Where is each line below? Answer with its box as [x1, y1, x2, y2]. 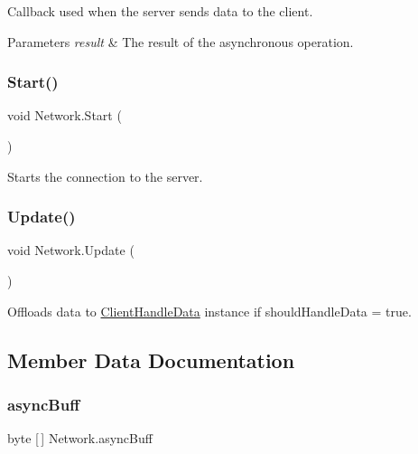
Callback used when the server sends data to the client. [7, 2, 313, 20]
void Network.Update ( [7, 241, 135, 260]
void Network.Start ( [7, 106, 122, 125]
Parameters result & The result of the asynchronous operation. [7, 32, 354, 51]
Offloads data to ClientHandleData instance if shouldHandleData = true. [7, 301, 412, 320]
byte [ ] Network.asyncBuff [7, 429, 153, 448]
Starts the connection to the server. [7, 166, 203, 185]
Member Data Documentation [7, 345, 295, 374]
